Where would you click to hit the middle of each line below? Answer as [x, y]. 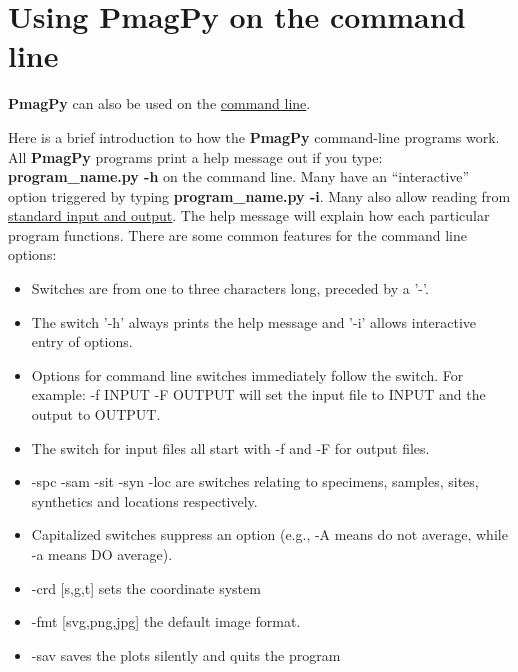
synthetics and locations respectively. [144, 500]
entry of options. [82, 341]
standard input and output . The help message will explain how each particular [249, 215]
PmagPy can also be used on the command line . [159, 103]
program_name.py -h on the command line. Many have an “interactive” [239, 176]
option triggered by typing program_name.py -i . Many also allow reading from [259, 195]
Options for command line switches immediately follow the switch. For [247, 374]
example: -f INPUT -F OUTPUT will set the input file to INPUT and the [258, 394]
